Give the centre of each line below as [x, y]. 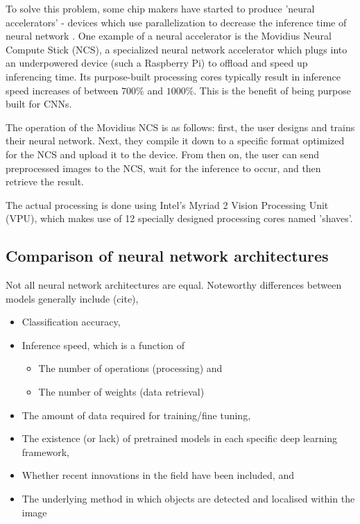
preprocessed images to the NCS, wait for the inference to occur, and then [163, 168]
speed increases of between [62, 90]
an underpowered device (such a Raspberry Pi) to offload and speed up [157, 63]
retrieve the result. [45, 181]
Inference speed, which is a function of [103, 345]
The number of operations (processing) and [130, 368]
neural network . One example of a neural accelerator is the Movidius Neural [169, 36]
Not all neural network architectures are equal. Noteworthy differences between [174, 285]
